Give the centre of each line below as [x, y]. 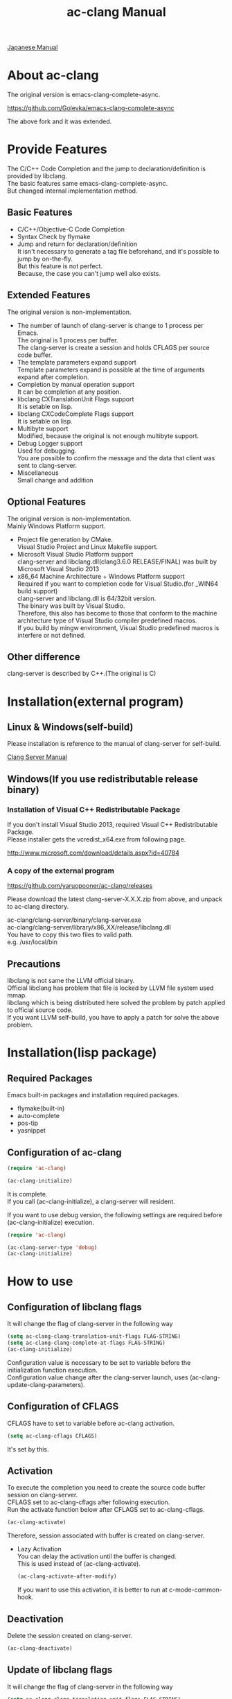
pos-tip [28, 1123]
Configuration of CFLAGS [63, 1407]
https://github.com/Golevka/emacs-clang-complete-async [91, 108]
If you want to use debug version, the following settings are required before [115, 1214]
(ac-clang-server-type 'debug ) [52, 1247]
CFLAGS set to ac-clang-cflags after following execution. [89, 1502]
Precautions [34, 964]
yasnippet [32, 1131]
